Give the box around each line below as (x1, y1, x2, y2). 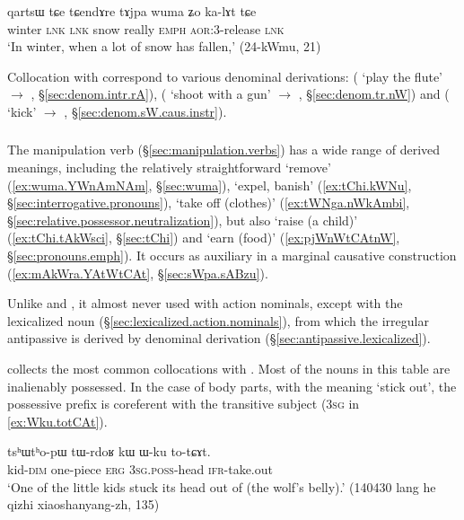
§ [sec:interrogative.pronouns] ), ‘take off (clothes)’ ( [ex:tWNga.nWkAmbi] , (7, 193, 410, 212)
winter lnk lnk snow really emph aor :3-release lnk (7, 19, 285, 38)
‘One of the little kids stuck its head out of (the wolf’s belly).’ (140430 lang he (7, 477, 436, 496)
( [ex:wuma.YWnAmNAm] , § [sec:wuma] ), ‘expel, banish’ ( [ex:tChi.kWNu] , (7, 175, 412, 194)
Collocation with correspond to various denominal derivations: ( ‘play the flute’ (7, 66, 442, 85)
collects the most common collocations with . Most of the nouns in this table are (7, 359, 451, 378)
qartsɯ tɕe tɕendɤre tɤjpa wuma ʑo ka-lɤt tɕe (7, 2, 257, 20)
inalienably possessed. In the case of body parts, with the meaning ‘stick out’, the (7, 376, 457, 395)
